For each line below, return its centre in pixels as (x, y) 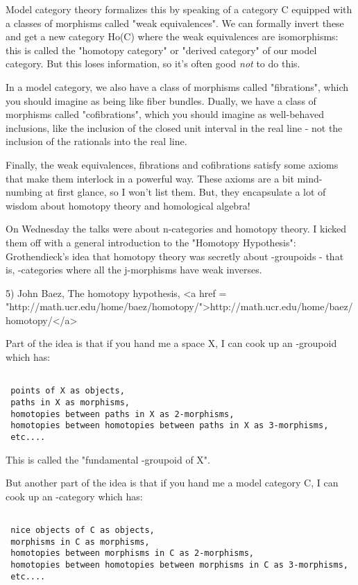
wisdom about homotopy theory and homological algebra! (128, 205)
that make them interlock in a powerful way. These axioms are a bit (150, 178)
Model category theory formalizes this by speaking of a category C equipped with (179, 9)
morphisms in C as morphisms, (80, 542)
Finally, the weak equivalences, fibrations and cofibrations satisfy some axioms (172, 164)
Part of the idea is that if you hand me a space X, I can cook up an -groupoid (171, 343)
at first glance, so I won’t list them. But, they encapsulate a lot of (186, 192)
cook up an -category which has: (74, 496)
